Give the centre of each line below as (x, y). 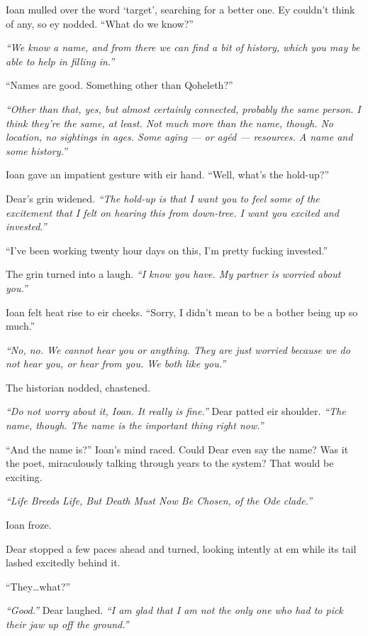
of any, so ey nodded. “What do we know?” (100, 23)
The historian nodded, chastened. (78, 387)
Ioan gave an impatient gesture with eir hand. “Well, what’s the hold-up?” (168, 174)
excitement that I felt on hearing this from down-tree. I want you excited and (172, 212)
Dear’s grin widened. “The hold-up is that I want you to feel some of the (163, 198)
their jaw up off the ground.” (67, 624)
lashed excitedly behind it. (63, 562)
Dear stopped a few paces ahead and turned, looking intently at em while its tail (181, 548)
